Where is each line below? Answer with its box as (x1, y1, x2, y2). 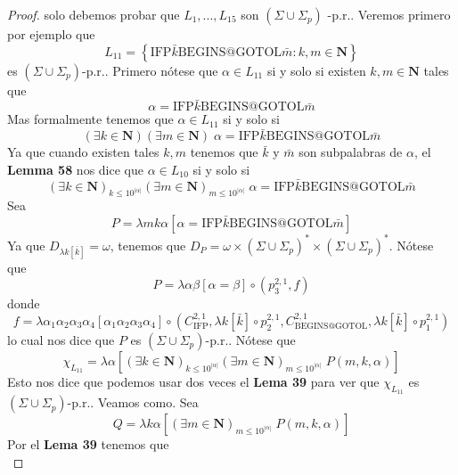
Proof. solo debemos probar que (7, 5, 180, 23)
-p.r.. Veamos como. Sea (67, 393, 199, 412)
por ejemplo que (7, 25, 95, 43)
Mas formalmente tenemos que (7, 110, 174, 128)
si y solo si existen (266, 61, 366, 79)
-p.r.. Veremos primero (327, 5, 451, 23)
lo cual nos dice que (7, 330, 115, 348)
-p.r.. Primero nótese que (82, 61, 218, 79)
